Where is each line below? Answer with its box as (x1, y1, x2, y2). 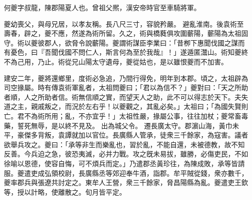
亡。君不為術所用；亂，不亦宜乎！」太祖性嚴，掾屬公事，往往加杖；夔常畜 (4, 110, 241, 121)
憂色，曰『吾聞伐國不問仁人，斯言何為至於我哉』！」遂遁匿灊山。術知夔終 (10, 47, 248, 57)
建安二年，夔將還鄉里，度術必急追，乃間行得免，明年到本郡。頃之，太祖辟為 (4, 73, 248, 83)
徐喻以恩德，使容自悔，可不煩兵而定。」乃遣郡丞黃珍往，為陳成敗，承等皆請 (4, 158, 245, 168)
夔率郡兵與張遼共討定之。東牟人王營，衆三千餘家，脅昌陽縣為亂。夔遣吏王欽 (4, 177, 248, 187)
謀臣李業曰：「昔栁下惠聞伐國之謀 (132, 37, 238, 47)
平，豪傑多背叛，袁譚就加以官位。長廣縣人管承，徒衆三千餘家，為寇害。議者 (4, 130, 248, 140)
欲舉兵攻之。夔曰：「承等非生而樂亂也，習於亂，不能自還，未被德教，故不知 (4, 139, 245, 149)
